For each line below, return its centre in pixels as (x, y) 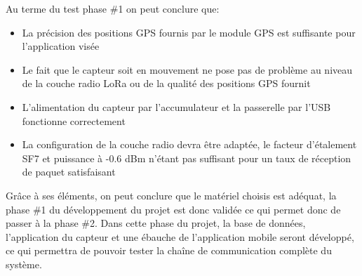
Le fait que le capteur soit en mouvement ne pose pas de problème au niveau (187, 69)
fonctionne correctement (74, 120)
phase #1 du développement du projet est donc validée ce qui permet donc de (173, 209)
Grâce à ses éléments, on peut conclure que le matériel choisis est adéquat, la (171, 195)
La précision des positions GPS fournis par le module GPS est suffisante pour (189, 32)
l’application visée (61, 46)
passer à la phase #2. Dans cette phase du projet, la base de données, (156, 223)
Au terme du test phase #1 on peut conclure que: (113, 8)
